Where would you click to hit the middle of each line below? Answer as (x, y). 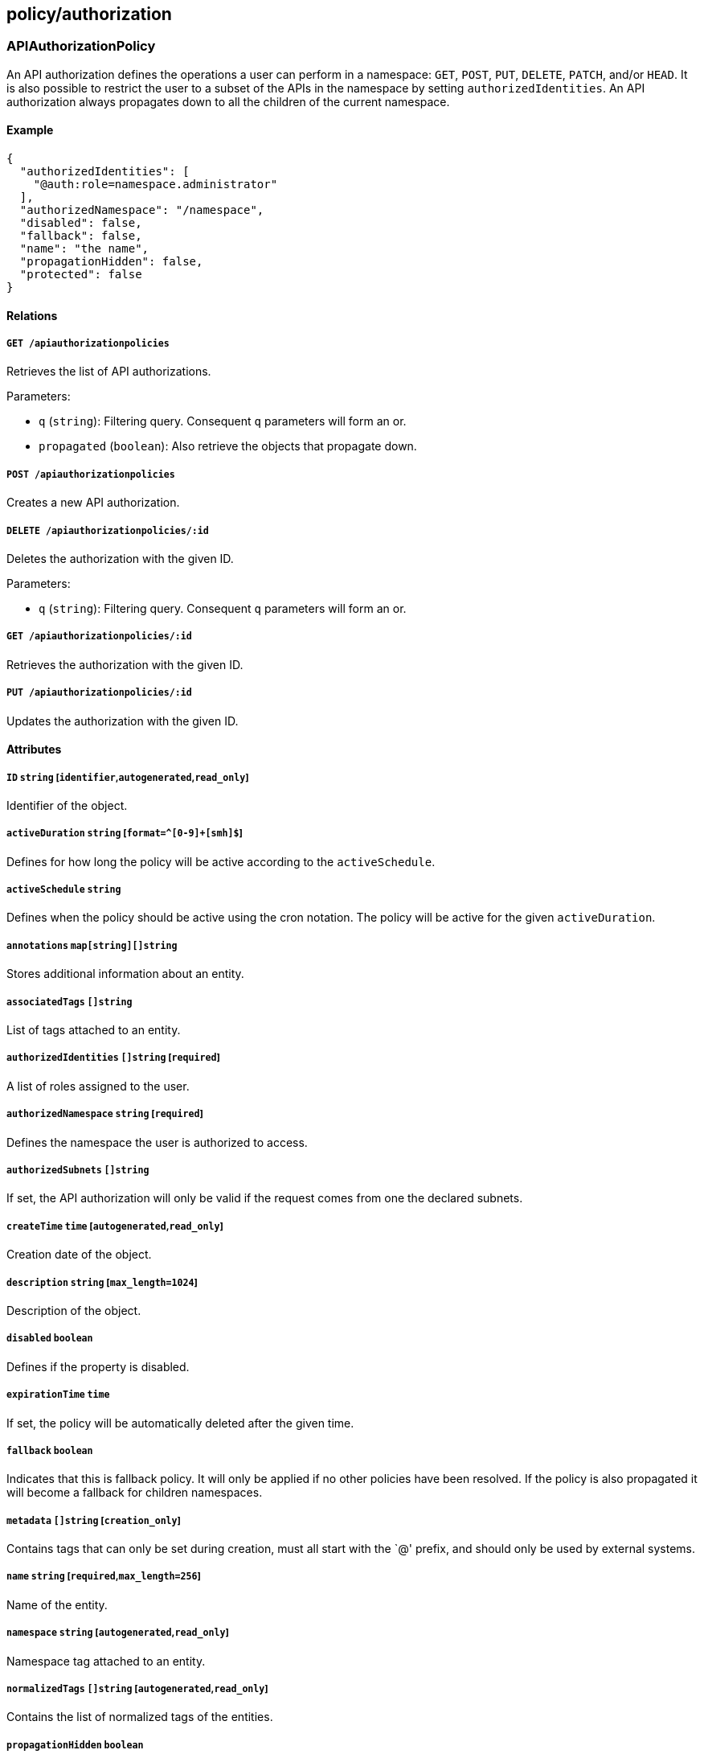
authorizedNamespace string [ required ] (105, 1114)
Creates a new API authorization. (93, 503)
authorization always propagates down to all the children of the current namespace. (228, 101)
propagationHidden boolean (75, 1745)
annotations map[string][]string (92, 945)
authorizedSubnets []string (78, 1170)
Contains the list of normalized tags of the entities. (140, 1717)
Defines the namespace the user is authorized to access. (157, 1142)
